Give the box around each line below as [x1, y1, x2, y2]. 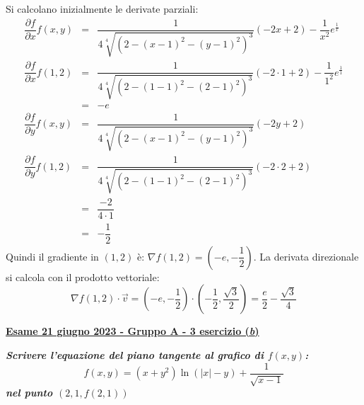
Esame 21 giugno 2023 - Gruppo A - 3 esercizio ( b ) [6, 324, 259, 338]
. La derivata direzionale [253, 249, 359, 263]
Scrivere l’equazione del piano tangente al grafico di [6, 347, 264, 362]
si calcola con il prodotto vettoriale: [6, 269, 160, 284]
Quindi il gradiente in [6, 249, 99, 263]
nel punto [6, 384, 53, 399]
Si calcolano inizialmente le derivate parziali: [6, 1, 199, 16]
